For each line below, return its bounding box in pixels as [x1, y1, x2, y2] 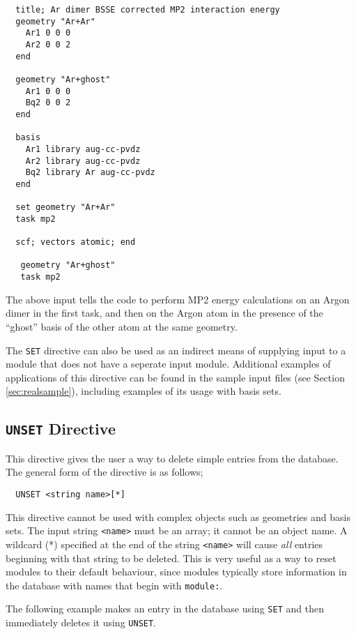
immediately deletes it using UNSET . [6, 615, 157, 629]
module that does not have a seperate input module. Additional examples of [6, 356, 331, 371]
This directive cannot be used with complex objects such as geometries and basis [6, 509, 350, 524]
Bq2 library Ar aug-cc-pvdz [25, 167, 155, 178]
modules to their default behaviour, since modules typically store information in [6, 564, 347, 579]
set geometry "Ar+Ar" [15, 202, 116, 213]
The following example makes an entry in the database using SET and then [6, 601, 324, 616]
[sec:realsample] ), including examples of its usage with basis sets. [6, 384, 281, 398]
